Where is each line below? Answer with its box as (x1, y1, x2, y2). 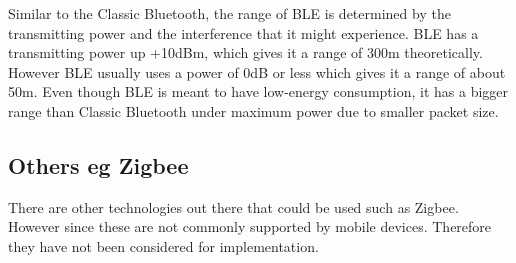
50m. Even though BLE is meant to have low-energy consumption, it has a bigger (8, 81, 509, 102)
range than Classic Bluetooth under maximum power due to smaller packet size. (8, 100, 499, 121)
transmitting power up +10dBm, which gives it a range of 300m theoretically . (8, 42, 483, 63)
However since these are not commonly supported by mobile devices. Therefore (8, 216, 492, 237)
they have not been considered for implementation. (8, 235, 319, 256)
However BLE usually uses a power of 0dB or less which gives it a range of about (8, 61, 506, 82)
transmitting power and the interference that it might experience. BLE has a (8, 22, 479, 43)
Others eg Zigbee (8, 149, 189, 180)
